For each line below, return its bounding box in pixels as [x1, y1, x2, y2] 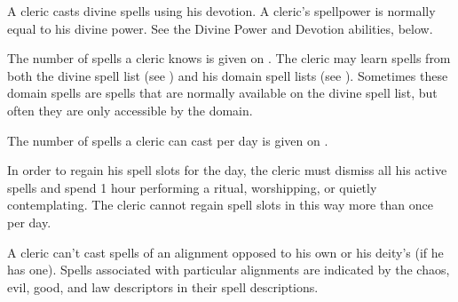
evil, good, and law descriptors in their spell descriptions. [7, 277, 319, 296]
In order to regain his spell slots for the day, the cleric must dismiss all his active [7, 161, 447, 179]
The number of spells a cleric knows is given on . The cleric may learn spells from [7, 49, 451, 68]
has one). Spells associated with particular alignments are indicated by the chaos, [7, 260, 450, 279]
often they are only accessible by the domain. [7, 100, 253, 119]
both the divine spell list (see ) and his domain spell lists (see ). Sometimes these [7, 66, 448, 84]
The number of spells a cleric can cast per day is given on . [7, 131, 328, 149]
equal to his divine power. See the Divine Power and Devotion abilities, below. [7, 19, 433, 37]
